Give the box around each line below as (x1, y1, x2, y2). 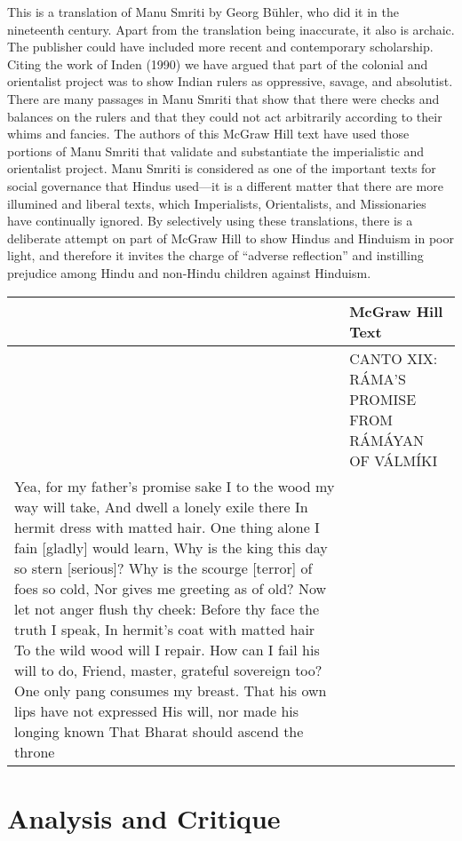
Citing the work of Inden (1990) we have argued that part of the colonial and (7, 54, 428, 73)
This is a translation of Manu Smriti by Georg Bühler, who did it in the (7, 3, 399, 20)
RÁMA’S (349, 368, 406, 389)
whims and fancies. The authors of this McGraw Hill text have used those (7, 124, 410, 143)
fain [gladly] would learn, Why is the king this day (14, 536, 328, 558)
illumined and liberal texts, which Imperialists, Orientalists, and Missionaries (7, 194, 426, 212)
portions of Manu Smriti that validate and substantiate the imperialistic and (7, 141, 425, 160)
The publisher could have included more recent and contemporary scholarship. (7, 37, 434, 56)
